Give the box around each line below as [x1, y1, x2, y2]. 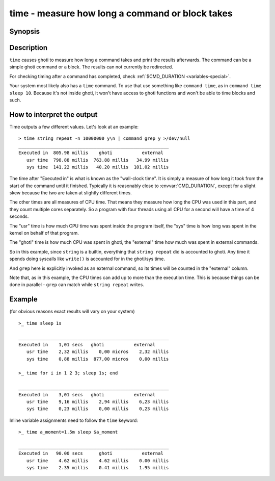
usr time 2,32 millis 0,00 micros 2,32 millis [26, 349, 169, 355]
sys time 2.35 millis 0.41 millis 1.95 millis [26, 465, 169, 471]
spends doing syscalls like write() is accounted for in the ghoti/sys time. [9, 256, 166, 262]
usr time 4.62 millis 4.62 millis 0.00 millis [26, 458, 169, 464]
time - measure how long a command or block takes [9, 8, 233, 19]
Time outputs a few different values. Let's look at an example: [9, 123, 139, 130]
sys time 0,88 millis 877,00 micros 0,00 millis [26, 356, 169, 362]
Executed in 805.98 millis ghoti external [18, 150, 164, 156]
